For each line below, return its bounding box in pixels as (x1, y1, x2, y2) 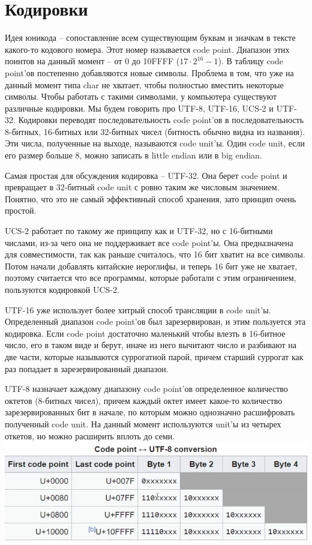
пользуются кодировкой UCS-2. (5, 283, 119, 295)
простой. (5, 204, 37, 217)
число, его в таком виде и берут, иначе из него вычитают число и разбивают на (5, 339, 296, 351)
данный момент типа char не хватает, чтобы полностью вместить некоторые (5, 78, 284, 91)
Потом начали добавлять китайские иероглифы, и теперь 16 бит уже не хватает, (5, 259, 298, 272)
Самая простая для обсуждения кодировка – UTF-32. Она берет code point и (5, 169, 287, 181)
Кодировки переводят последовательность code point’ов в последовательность (18, 113, 304, 126)
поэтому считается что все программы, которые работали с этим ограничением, (5, 271, 296, 284)
